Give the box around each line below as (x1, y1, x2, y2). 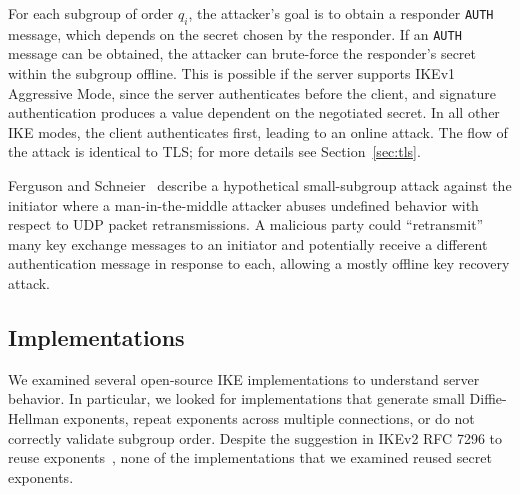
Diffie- (469, 388, 507, 409)
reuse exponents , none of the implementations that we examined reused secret (8, 447, 492, 468)
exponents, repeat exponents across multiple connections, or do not (63, 407, 475, 428)
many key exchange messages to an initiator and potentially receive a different (8, 233, 488, 254)
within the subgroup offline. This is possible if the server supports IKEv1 (8, 63, 456, 84)
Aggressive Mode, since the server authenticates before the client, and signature (8, 82, 496, 103)
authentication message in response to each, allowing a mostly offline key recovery (8, 253, 510, 274)
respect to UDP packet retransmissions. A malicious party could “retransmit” (8, 214, 484, 235)
